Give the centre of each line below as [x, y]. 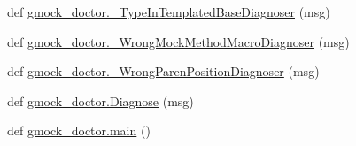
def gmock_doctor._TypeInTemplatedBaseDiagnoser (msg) [169, 12]
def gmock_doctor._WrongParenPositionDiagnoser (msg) [163, 71]
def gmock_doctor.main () [79, 131]
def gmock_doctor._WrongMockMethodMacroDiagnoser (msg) [178, 41]
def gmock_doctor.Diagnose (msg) [101, 100]
